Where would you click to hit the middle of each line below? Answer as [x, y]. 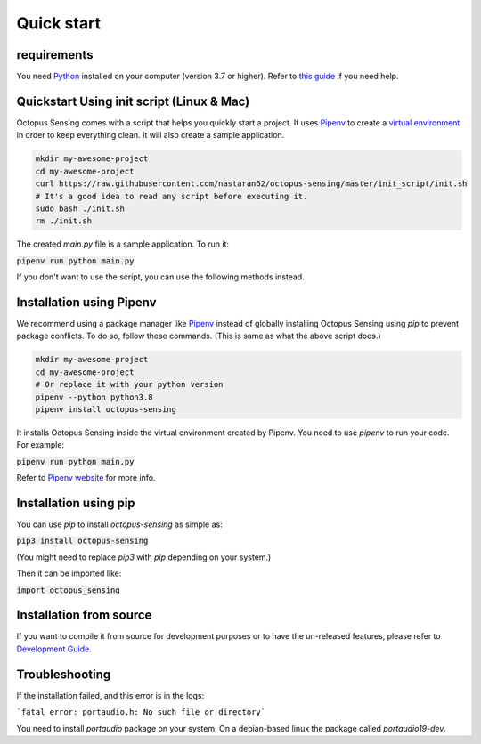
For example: [41, 445]
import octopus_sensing [68, 590]
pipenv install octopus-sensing [106, 409]
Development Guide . [54, 649]
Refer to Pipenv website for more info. [86, 478]
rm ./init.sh [64, 221]
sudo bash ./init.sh [80, 208]
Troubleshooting [64, 674]
